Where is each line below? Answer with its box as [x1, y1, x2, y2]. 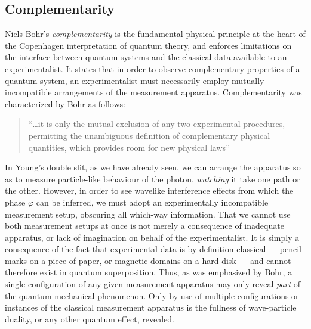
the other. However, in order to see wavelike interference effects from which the [5, 184, 294, 197]
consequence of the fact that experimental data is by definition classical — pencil [5, 243, 301, 255]
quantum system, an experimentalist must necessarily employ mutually [5, 74, 264, 86]
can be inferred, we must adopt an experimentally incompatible [36, 195, 269, 208]
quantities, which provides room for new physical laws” [28, 141, 230, 153]
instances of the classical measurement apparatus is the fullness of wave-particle [5, 301, 297, 314]
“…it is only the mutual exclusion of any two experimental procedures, [28, 117, 285, 130]
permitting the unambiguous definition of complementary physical [28, 129, 270, 141]
